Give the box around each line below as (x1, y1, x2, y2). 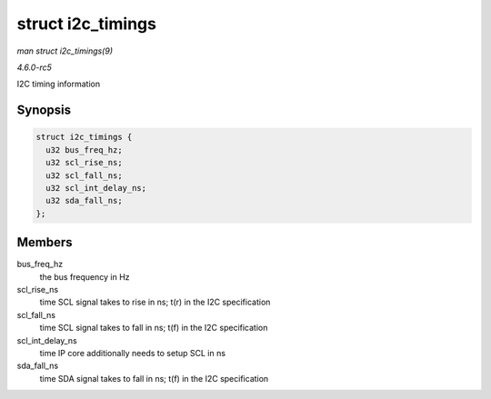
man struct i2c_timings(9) (16, 45, 114, 56)
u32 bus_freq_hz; (45, 145, 123, 155)
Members (16, 234, 73, 250)
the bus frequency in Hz (39, 271, 131, 282)
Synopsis (16, 103, 72, 118)
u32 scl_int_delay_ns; (45, 183, 147, 193)
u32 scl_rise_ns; (45, 157, 123, 168)
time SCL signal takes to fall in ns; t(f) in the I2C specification (39, 323, 268, 334)
